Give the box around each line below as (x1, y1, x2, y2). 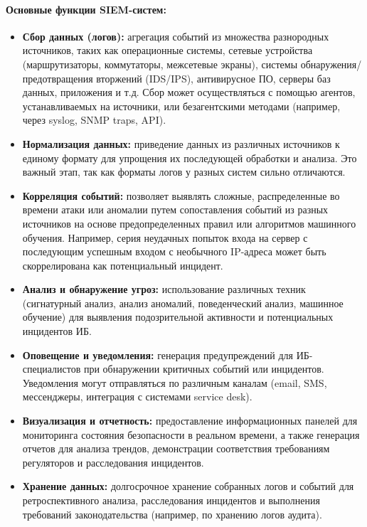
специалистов (22, 361, 81, 376)
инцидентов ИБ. (22, 324, 92, 339)
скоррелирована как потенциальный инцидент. (22, 257, 223, 272)
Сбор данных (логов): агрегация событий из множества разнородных (22, 28, 329, 43)
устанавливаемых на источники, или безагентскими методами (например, (22, 98, 341, 113)
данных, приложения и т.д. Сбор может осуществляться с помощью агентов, (22, 85, 356, 100)
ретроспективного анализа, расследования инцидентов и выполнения (22, 493, 320, 508)
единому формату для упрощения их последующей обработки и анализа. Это (22, 150, 357, 165)
